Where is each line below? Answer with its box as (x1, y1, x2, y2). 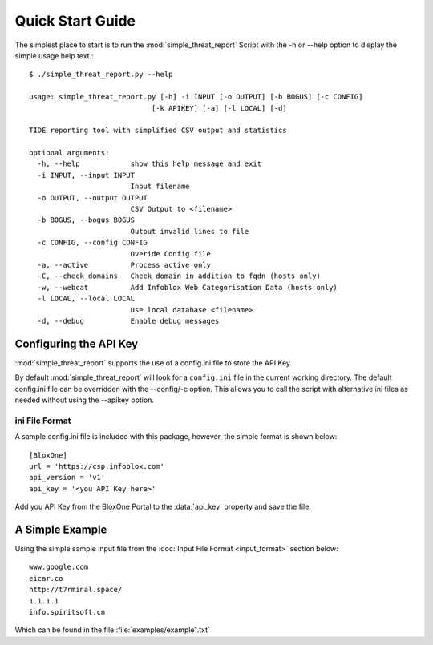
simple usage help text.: (14, 50, 94, 60)
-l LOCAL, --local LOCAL (37, 294, 136, 304)
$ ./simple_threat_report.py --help (29, 70, 173, 79)
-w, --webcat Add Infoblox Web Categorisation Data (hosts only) (37, 283, 338, 292)
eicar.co (29, 574, 63, 583)
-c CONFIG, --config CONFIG (37, 238, 148, 248)
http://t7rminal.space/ (29, 585, 123, 595)
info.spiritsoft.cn (29, 607, 106, 616)
